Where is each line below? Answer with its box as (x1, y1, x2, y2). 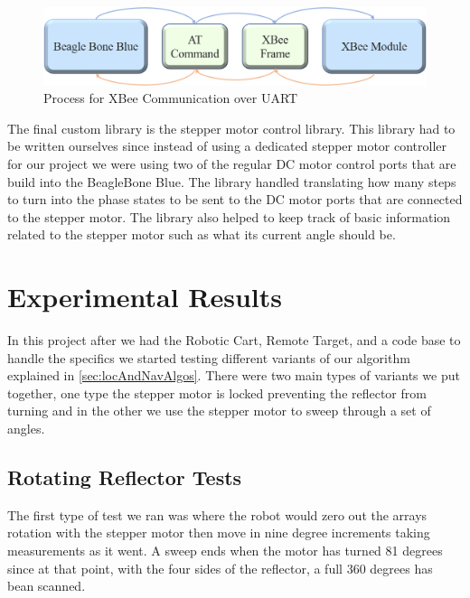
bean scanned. (7, 576, 86, 595)
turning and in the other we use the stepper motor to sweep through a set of (7, 401, 431, 420)
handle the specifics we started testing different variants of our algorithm (7, 348, 410, 367)
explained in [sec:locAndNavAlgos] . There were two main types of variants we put (7, 366, 460, 385)
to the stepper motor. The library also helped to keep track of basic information (7, 207, 451, 226)
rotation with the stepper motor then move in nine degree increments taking (7, 523, 430, 542)
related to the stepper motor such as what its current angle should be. (7, 225, 396, 244)
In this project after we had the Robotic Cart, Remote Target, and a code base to (7, 331, 461, 349)
